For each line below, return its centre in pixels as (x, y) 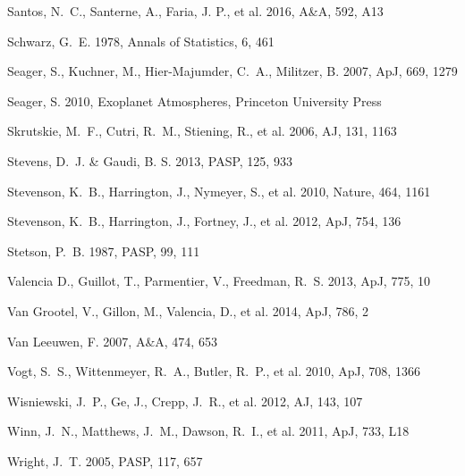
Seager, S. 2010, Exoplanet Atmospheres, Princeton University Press (194, 100)
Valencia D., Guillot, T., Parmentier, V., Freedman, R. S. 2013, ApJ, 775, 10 (219, 281)
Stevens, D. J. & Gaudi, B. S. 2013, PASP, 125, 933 (150, 160)
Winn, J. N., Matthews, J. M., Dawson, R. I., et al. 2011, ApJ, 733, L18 (208, 431)
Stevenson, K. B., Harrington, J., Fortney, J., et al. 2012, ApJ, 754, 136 (204, 221)
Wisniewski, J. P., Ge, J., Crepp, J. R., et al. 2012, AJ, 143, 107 (185, 401)
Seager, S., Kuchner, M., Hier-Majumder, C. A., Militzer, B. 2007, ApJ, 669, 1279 (232, 71)
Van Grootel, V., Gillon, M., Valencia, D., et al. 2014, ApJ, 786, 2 (188, 310)
